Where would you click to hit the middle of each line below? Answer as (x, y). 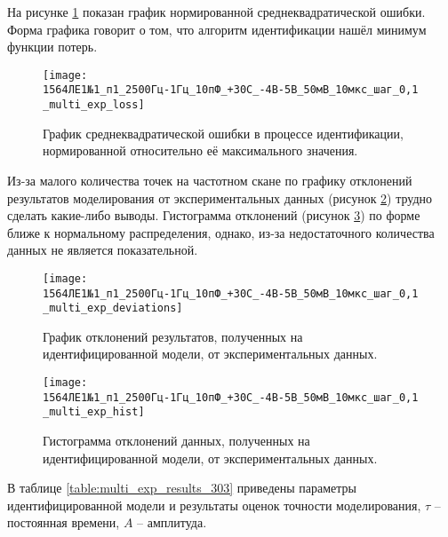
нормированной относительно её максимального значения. (200, 150)
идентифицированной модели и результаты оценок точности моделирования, (214, 505)
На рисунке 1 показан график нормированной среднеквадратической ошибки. (216, 12)
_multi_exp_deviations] (113, 308)
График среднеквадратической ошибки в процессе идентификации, (223, 133)
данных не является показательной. (103, 250)
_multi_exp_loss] (94, 105)
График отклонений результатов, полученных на (173, 336)
